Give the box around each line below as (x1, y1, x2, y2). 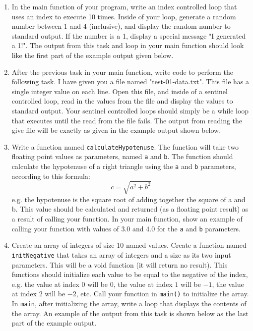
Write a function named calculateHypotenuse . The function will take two (11, 141, 239, 152)
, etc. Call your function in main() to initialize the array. (76, 288, 249, 299)
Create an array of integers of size (11, 240, 115, 250)
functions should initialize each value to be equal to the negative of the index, (11, 269, 248, 279)
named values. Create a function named (126, 240, 247, 250)
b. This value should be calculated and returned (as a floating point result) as (11, 204, 249, 214)
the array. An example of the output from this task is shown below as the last (11, 308, 249, 318)
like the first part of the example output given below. (11, 50, 174, 60)
